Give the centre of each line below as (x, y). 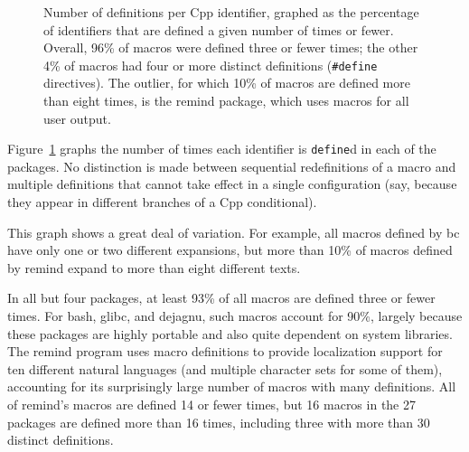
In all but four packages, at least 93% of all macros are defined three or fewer (221, 298)
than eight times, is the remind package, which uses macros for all (226, 101)
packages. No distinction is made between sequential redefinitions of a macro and (232, 166)
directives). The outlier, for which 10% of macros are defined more (227, 83)
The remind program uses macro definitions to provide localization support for (225, 351)
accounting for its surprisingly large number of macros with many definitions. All (232, 386)
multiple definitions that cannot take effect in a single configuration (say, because (232, 184)
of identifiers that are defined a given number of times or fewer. (219, 29)
